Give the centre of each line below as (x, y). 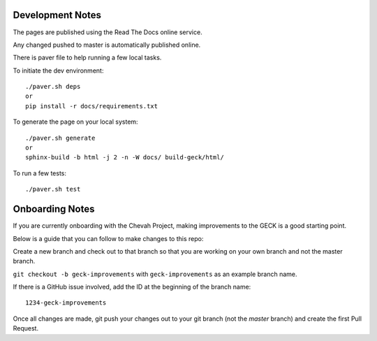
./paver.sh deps (53, 87)
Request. (25, 328)
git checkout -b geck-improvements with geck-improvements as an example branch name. (155, 274)
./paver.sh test (53, 189)
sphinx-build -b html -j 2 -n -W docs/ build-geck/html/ (125, 158)
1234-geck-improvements (66, 303)
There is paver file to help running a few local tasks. (87, 58)
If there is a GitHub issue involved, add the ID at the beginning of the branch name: (132, 287)
